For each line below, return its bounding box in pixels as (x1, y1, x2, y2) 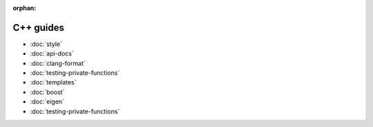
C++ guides (12, 21, 65, 34)
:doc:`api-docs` (30, 49, 74, 58)
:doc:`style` (30, 40, 62, 48)
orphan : (12, 4, 37, 12)
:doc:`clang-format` (30, 59, 86, 67)
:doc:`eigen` (30, 97, 65, 106)
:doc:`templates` (30, 78, 77, 86)
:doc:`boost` (30, 88, 65, 96)
